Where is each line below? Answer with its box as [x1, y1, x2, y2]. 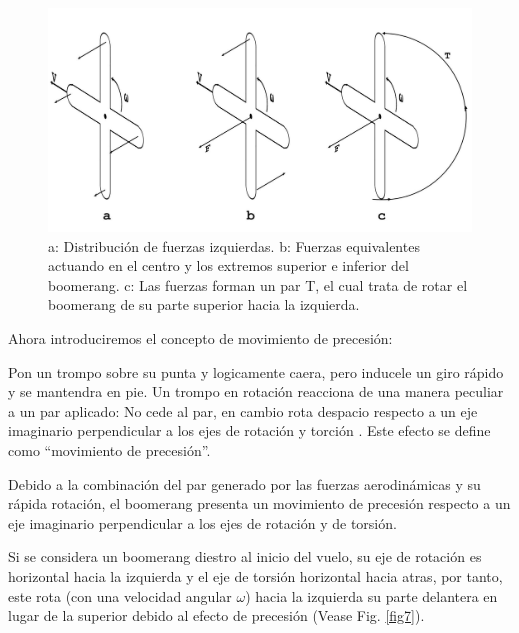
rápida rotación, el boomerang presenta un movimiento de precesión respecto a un [8, 493, 511, 514]
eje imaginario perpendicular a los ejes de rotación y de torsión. [8, 512, 397, 533]
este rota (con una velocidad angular [8, 585, 232, 606]
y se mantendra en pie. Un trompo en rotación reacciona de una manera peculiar [8, 381, 504, 402]
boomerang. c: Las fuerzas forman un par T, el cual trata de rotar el [48, 274, 468, 295]
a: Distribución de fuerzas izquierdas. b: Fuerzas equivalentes [48, 235, 420, 256]
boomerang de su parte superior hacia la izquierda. [48, 294, 360, 315]
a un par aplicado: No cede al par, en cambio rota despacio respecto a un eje [8, 400, 478, 421]
